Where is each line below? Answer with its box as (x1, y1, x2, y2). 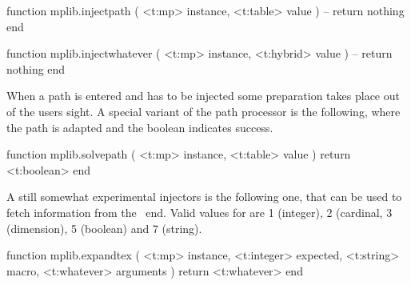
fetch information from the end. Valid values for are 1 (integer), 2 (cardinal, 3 (6, 203, 393, 220)
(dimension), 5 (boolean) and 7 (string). (6, 219, 202, 236)
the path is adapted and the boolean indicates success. (6, 118, 273, 135)
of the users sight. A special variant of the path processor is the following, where (6, 102, 401, 119)
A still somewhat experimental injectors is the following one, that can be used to (6, 188, 402, 205)
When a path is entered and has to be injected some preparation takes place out (6, 87, 400, 104)
